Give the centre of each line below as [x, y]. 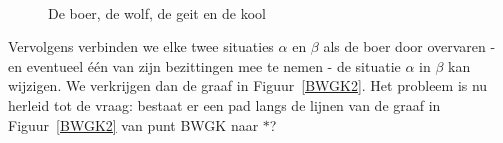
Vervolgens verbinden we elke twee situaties [141, 46]
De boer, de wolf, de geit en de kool [157, 12]
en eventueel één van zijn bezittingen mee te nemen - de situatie [204, 65]
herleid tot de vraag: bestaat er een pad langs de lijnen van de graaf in [224, 104]
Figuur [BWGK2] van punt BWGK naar [133, 124]
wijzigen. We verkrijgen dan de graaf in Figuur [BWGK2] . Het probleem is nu [248, 85]
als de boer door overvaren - [409, 46]
